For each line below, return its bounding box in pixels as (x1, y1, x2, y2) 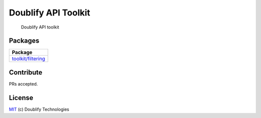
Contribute (9, 68, 43, 76)
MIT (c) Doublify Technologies (9, 106, 70, 112)
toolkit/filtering (12, 56, 45, 62)
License (9, 93, 33, 102)
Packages (9, 37, 40, 45)
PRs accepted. (9, 81, 38, 87)
